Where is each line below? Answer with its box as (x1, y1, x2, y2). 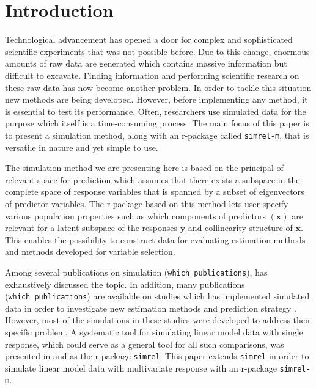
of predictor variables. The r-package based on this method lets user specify (5, 197, 288, 210)
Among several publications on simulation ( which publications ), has (5, 265, 268, 278)
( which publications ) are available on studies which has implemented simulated (5, 290, 310, 302)
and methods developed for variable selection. (5, 245, 175, 258)
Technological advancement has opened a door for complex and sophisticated (5, 33, 293, 46)
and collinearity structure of (188, 221, 293, 234)
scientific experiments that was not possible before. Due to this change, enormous (5, 45, 310, 57)
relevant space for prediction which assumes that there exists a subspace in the (5, 173, 300, 186)
